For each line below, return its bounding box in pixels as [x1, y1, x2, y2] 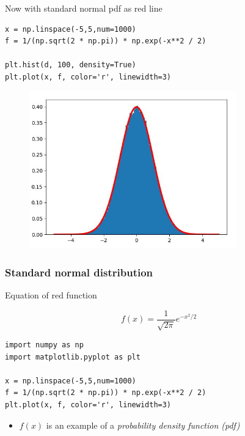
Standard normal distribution [5, 264, 153, 279]
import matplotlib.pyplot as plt [5, 352, 141, 361]
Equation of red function [5, 289, 97, 301]
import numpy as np [5, 341, 84, 350]
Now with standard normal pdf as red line [5, 1, 163, 14]
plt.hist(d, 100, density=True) [5, 61, 136, 70]
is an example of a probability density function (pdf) [46, 418, 240, 431]
